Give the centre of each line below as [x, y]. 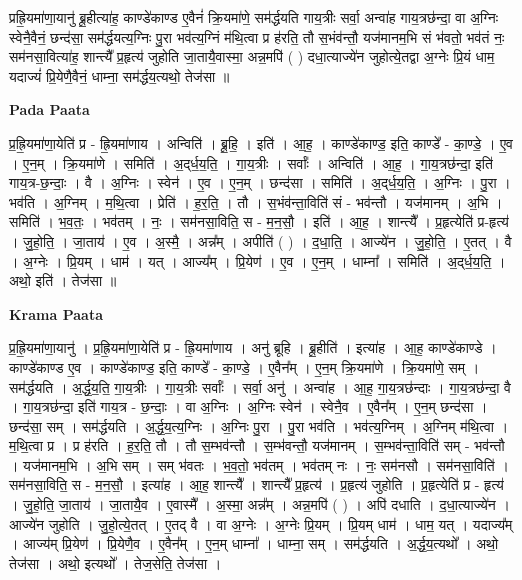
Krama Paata [56, 313]
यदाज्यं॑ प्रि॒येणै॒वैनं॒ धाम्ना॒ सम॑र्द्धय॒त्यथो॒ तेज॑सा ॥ [119, 75]
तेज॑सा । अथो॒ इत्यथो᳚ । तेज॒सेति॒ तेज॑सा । [115, 562]
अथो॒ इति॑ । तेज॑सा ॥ [63, 280]
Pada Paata [49, 109]
